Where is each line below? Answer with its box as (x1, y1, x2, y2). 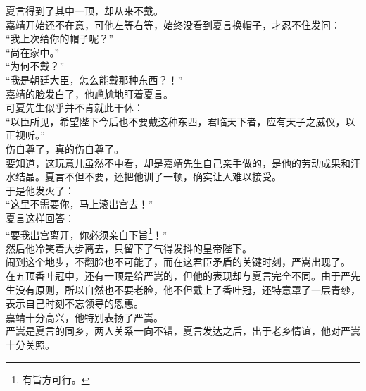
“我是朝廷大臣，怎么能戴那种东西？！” (6, 72, 183, 87)
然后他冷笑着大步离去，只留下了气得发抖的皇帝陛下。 (6, 240, 252, 255)
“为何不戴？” (6, 58, 65, 73)
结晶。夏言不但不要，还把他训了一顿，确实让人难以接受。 (15, 169, 282, 184)
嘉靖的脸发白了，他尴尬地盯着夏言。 (6, 86, 173, 101)
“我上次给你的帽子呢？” (6, 31, 114, 46)
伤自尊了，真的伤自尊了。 (6, 141, 124, 156)
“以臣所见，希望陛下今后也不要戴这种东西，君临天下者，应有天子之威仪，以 (6, 113, 355, 128)
